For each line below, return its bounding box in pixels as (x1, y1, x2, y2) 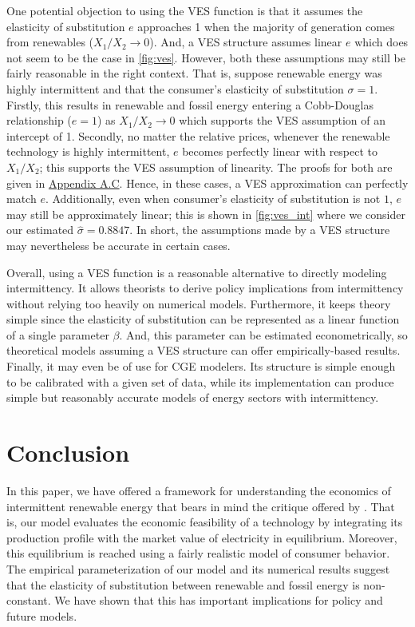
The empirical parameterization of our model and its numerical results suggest (6, 560, 390, 577)
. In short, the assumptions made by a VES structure (129, 221, 390, 238)
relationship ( (6, 112, 72, 129)
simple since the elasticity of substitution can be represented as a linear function (6, 311, 400, 327)
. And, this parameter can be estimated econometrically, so (119, 326, 408, 343)
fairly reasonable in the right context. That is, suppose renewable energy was (6, 65, 382, 81)
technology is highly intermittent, (6, 143, 170, 160)
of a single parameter (6, 326, 109, 343)
